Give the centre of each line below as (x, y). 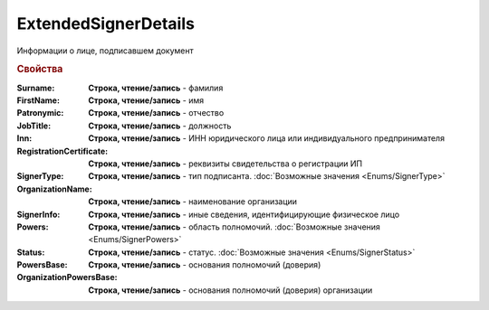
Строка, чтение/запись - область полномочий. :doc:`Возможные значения (234, 227)
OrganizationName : (54, 189)
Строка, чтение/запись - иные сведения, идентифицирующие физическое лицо (244, 214)
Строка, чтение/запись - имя (146, 100)
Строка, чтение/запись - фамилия (156, 88)
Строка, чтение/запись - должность (160, 126)
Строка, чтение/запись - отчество (156, 113)
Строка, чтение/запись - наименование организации (193, 202)
